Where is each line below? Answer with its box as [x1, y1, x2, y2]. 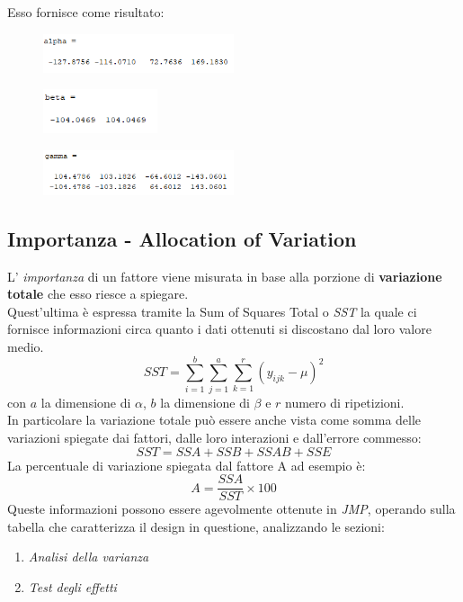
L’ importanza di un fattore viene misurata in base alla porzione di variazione [7, 266, 442, 285]
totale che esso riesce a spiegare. [7, 284, 189, 303]
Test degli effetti [28, 577, 117, 596]
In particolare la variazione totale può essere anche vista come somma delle [7, 410, 422, 429]
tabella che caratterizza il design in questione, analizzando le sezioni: [7, 517, 385, 535]
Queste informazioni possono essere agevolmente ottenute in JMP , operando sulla [7, 499, 456, 518]
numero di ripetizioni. [285, 392, 405, 411]
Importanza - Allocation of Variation [7, 224, 357, 252]
